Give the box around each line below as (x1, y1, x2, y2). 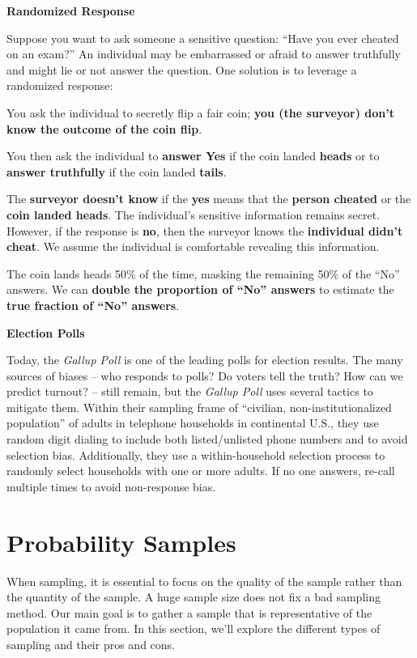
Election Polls (6, 324, 85, 341)
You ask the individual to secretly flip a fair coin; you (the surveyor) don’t (6, 104, 394, 121)
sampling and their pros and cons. (6, 635, 175, 652)
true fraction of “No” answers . (6, 296, 180, 313)
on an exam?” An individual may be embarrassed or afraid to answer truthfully (6, 45, 402, 62)
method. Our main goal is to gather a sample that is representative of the (6, 604, 372, 621)
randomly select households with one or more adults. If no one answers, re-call (6, 462, 395, 479)
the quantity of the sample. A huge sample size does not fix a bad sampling (6, 588, 381, 605)
